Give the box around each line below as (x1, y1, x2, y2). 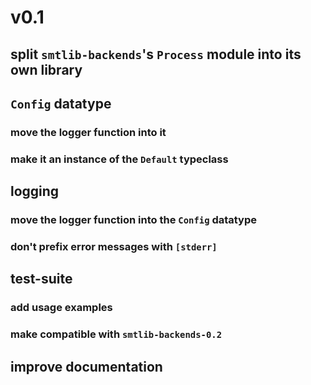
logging (10, 183, 60, 200)
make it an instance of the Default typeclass (10, 152, 229, 166)
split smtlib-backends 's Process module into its (10, 46, 302, 63)
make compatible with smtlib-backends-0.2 (10, 327, 223, 341)
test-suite (10, 271, 73, 288)
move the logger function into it (10, 125, 167, 139)
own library (10, 61, 83, 78)
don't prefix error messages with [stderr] (10, 240, 218, 254)
